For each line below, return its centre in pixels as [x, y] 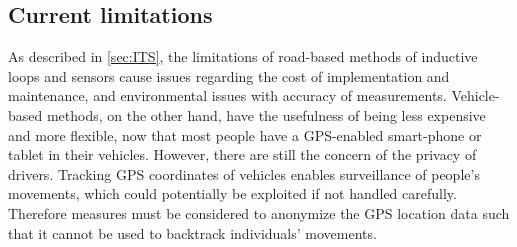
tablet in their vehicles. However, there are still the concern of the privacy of [242, 154]
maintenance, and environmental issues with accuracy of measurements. [227, 95]
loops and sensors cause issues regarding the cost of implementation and [229, 75]
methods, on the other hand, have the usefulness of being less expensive [266, 114]
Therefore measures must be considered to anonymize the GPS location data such [259, 212]
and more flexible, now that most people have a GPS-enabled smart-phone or [245, 134]
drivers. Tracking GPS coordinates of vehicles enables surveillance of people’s [244, 173]
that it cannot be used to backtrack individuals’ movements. [192, 232]
